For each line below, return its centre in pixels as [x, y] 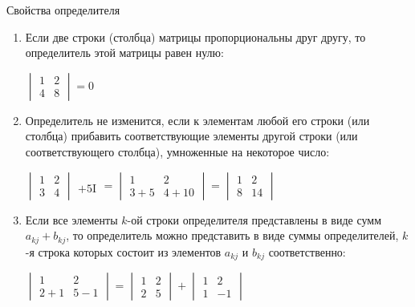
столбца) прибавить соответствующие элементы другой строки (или [191, 136]
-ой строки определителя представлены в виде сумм [254, 219]
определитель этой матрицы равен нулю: [124, 53]
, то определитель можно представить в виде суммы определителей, [232, 235]
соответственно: [307, 251]
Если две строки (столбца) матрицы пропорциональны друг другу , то [195, 36]
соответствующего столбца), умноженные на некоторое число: [177, 151]
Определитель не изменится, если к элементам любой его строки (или [197, 120]
